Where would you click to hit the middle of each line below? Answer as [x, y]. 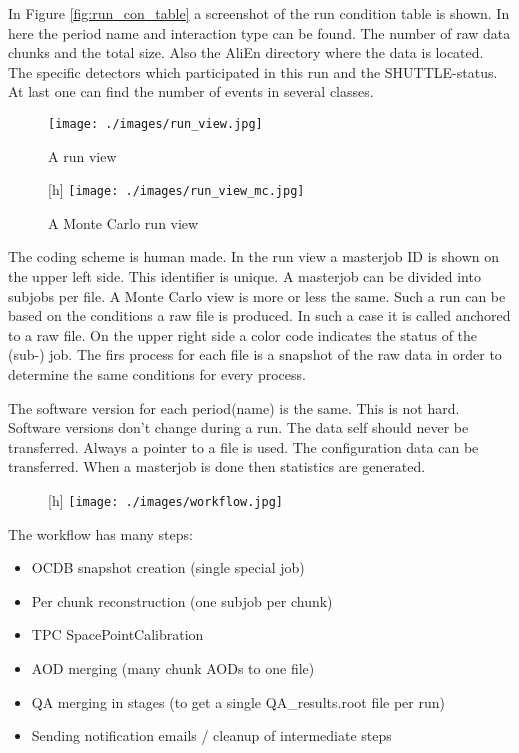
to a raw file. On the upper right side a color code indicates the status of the [243, 334]
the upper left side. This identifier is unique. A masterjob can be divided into [244, 276]
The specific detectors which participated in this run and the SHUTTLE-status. [253, 71]
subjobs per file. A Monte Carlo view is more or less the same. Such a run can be [257, 295]
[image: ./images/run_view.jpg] [155, 123]
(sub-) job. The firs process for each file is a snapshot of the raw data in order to [255, 354]
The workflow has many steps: [100, 533]
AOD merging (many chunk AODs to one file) [173, 668]
